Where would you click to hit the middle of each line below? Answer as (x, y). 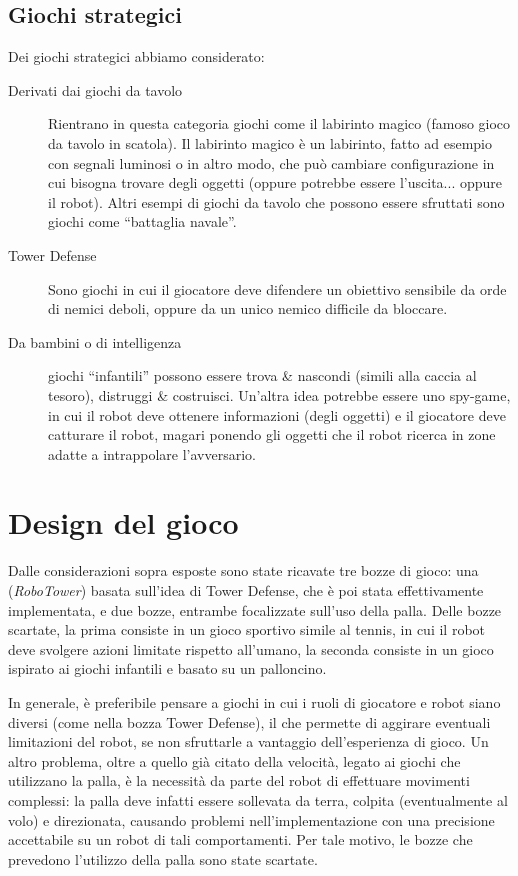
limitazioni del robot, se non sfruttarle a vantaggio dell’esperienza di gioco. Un (248, 741)
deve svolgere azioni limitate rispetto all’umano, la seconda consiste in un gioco (251, 648)
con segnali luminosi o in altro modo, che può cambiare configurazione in (271, 162)
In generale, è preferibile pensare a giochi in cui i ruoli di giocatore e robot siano (254, 701)
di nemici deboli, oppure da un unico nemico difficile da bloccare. (248, 308)
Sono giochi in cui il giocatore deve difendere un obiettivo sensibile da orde (277, 288)
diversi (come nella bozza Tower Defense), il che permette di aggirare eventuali (249, 721)
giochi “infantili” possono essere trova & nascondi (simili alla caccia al (262, 375)
